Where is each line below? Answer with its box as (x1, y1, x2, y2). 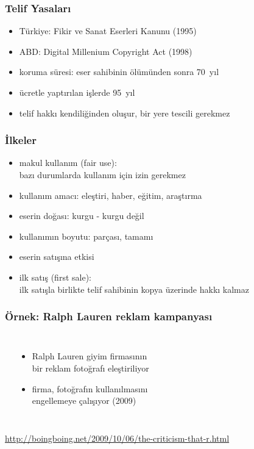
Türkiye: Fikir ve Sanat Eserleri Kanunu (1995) (19, 24, 197, 37)
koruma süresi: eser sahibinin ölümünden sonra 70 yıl (19, 65, 219, 78)
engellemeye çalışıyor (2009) (32, 394, 136, 407)
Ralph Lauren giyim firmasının (32, 350, 147, 362)
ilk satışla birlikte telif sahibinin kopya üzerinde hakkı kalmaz (19, 282, 249, 295)
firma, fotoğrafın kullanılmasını (32, 382, 148, 395)
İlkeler (5, 132, 37, 148)
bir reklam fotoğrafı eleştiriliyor (32, 361, 149, 374)
